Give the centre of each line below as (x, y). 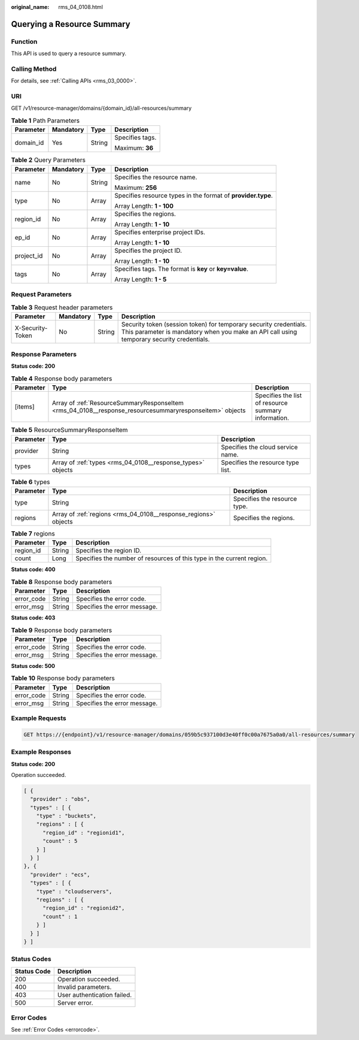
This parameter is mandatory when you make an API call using (209, 331)
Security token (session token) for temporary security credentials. (214, 324)
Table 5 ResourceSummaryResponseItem (69, 430)
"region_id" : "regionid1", (84, 832)
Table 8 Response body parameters (62, 582)
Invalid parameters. (84, 987)
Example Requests (39, 718)
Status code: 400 (33, 570)
